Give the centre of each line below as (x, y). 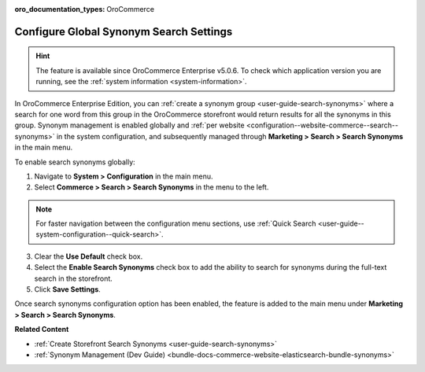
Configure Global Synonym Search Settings (124, 31)
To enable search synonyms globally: (75, 162)
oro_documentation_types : (60, 9)
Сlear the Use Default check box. (89, 256)
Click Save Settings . (68, 289)
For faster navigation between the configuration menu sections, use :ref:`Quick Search (176, 223)
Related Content (42, 330)
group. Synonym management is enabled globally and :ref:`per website (129, 125)
